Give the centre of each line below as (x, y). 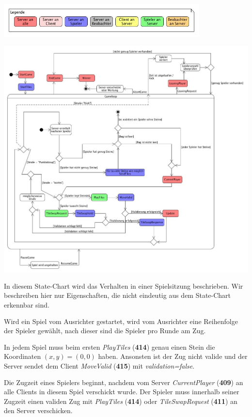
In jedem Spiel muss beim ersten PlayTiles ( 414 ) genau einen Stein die (110, 347)
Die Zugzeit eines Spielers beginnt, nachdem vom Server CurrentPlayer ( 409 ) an (124, 382)
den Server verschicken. (38, 410)
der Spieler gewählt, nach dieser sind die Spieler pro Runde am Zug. (105, 331)
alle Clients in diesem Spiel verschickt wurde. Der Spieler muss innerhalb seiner (122, 392)
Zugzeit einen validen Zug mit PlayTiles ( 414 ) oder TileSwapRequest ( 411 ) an (121, 401)
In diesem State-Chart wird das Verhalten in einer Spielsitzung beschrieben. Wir (124, 286)
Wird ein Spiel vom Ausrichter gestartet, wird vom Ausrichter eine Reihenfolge (121, 321)
